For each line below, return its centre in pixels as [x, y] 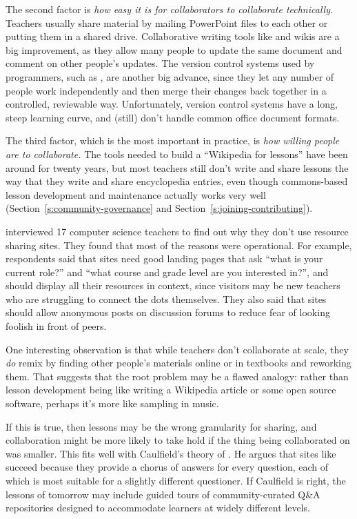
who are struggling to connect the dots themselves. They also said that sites [166, 298]
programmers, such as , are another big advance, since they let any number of [170, 76]
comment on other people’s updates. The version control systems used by [160, 63]
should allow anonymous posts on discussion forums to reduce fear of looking [168, 312]
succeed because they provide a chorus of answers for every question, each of [167, 467]
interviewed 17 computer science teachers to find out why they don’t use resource [177, 231]
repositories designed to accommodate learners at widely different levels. [158, 508]
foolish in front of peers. [56, 326]
